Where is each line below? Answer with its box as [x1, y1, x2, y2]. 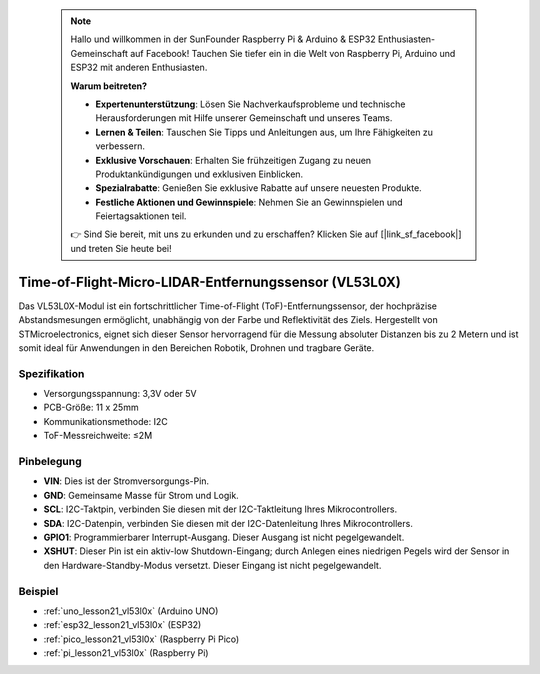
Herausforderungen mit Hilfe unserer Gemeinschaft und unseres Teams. [95, 112, 393, 124]
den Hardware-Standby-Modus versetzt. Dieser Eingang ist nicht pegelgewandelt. [43, 559, 382, 571]
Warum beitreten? [70, 80, 148, 92]
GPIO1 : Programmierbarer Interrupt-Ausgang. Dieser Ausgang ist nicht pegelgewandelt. [43, 531, 405, 543]
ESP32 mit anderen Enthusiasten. [70, 61, 208, 74]
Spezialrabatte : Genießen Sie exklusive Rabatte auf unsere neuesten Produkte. [95, 182, 422, 194]
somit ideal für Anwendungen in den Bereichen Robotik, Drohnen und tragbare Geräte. [18, 341, 375, 354]
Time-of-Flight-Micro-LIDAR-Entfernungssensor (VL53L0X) [18, 273, 402, 290]
